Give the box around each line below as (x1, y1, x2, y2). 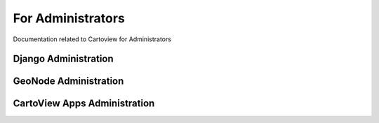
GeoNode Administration (13, 75, 124, 87)
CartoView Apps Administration (13, 98, 155, 110)
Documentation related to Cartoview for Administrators (13, 35, 172, 43)
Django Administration (13, 53, 114, 65)
